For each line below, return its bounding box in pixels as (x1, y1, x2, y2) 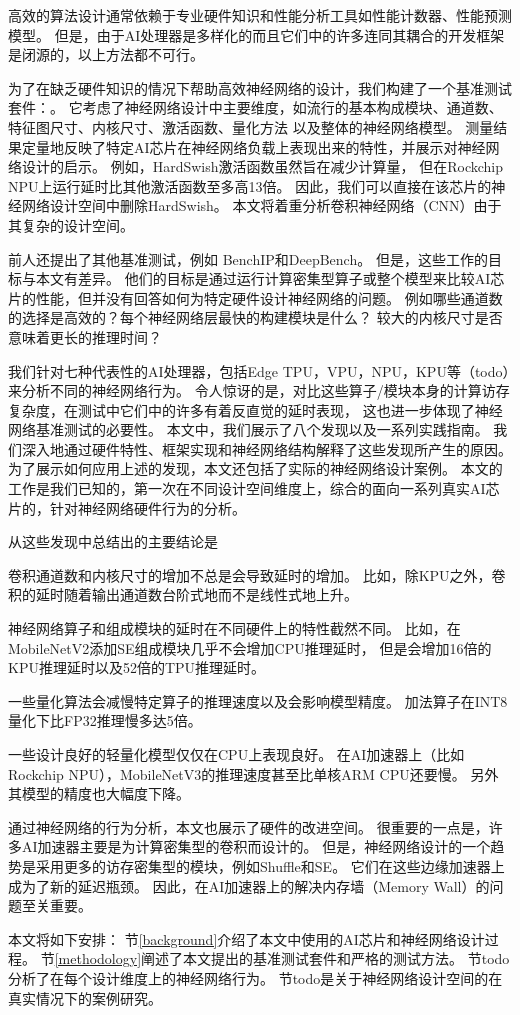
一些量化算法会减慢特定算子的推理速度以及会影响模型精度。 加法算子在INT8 (8, 690, 508, 711)
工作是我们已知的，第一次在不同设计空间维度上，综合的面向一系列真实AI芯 (8, 478, 500, 499)
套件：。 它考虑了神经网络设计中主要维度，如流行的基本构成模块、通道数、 (8, 97, 503, 118)
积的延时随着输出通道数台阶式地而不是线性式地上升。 (8, 584, 358, 605)
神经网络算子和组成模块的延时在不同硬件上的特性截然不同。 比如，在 (8, 618, 461, 639)
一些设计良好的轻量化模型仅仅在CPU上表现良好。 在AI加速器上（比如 (8, 744, 465, 764)
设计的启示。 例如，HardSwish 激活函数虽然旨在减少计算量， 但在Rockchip (21, 156, 503, 177)
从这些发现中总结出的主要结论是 (8, 531, 218, 552)
